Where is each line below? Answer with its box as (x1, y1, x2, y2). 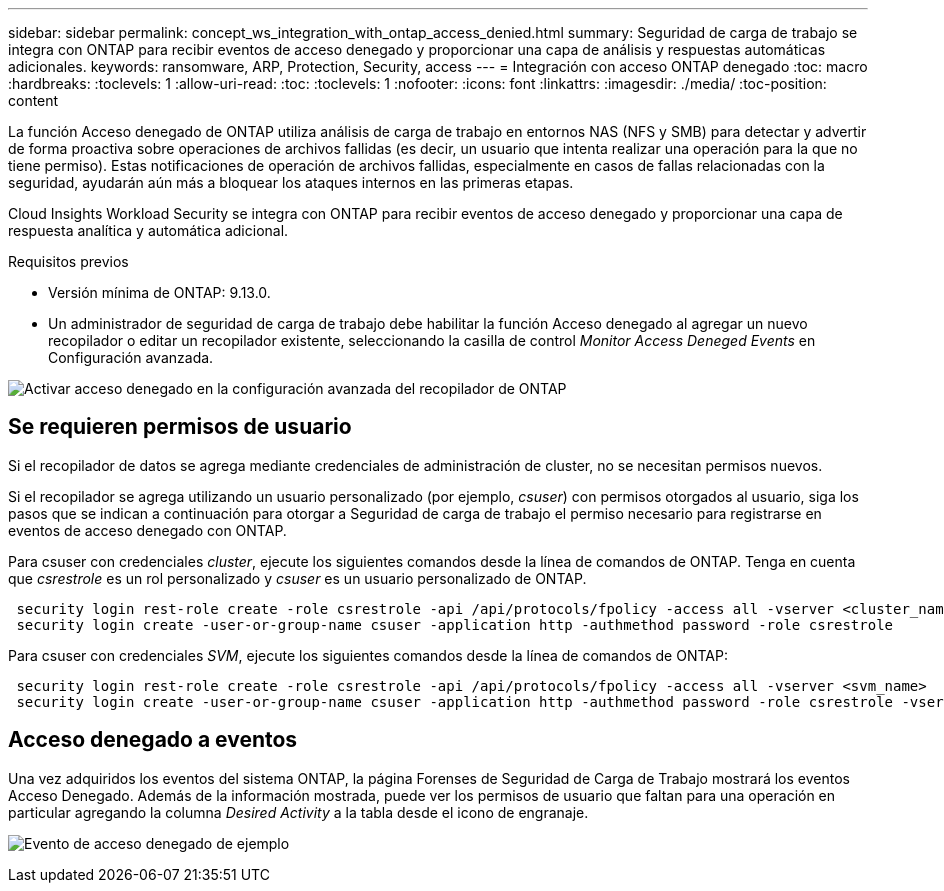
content (8, 92, 59, 109)
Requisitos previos (8, 253, 129, 270)
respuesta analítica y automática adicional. (8, 222, 289, 239)
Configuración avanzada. (48, 349, 214, 366)
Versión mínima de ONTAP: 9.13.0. (48, 284, 271, 301)
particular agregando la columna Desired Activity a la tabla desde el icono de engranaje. (8, 803, 589, 821)
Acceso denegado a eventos (8, 727, 298, 753)
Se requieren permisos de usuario (8, 414, 352, 440)
